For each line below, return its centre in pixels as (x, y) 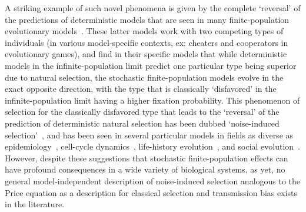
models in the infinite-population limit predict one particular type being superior (151, 65)
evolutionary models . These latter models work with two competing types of (144, 31)
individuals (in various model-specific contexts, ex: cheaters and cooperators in (147, 42)
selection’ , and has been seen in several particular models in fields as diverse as (149, 135)
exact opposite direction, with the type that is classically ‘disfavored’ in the (141, 89)
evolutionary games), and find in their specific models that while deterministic (146, 54)
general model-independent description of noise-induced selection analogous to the (153, 180)
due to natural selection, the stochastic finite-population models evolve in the (144, 77)
